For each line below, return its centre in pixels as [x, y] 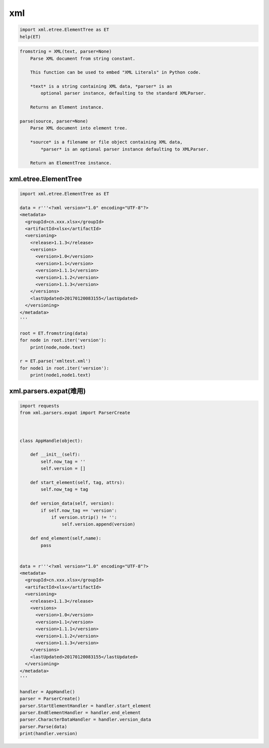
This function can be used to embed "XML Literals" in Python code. [116, 73]
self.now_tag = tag [64, 489]
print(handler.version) [49, 734]
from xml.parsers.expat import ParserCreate [75, 413]
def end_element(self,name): [66, 538]
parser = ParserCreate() [50, 699]
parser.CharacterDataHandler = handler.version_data [85, 720]
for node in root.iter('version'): [63, 340]
